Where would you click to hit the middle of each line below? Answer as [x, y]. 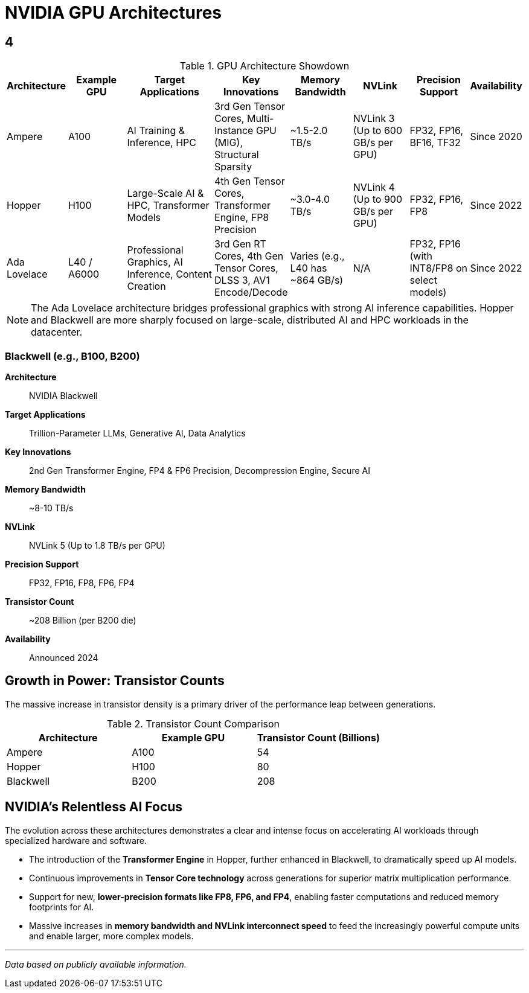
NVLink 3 [374, 119]
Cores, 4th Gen [249, 256]
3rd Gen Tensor [250, 107]
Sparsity [233, 167]
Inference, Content [170, 274]
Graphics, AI [155, 262]
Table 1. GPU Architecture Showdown [264, 66]
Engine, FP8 [242, 218]
